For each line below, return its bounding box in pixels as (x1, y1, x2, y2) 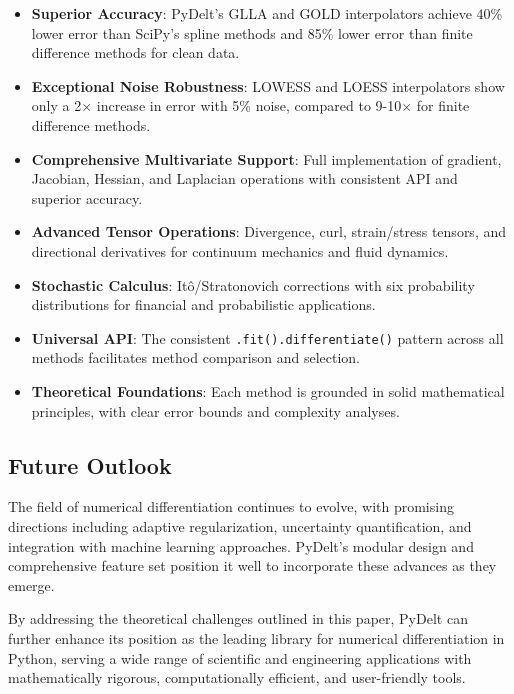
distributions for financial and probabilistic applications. (31, 294, 376, 315)
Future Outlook (8, 449, 172, 480)
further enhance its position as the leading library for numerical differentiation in (8, 627, 505, 648)
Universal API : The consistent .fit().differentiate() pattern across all (31, 327, 504, 348)
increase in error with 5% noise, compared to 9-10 (96, 95, 402, 116)
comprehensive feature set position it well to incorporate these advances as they (8, 555, 497, 576)
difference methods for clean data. (31, 42, 240, 63)
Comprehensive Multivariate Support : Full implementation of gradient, (31, 148, 502, 169)
